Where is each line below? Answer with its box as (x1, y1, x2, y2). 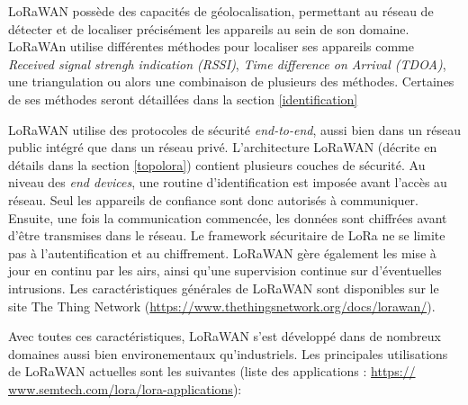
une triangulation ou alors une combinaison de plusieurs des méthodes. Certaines (8, 72, 454, 91)
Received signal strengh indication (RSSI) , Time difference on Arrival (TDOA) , (8, 54, 446, 73)
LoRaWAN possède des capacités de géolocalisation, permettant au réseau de (8, 2, 434, 20)
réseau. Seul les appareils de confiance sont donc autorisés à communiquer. (8, 190, 418, 209)
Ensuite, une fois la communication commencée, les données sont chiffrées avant (8, 208, 447, 227)
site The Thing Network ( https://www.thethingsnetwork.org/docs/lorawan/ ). (8, 296, 436, 315)
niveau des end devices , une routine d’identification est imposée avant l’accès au (8, 173, 447, 192)
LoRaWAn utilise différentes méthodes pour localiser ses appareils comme (8, 37, 414, 56)
